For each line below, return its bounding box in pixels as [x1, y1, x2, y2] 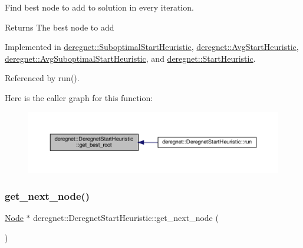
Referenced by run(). [5, 72, 80, 84]
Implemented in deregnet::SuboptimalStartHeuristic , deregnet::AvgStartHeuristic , [5, 41, 299, 53]
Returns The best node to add [5, 21, 114, 33]
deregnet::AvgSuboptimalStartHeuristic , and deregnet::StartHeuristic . [5, 52, 256, 64]
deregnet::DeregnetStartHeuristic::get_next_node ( [33, 212, 219, 224]
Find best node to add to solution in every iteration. [5, 1, 194, 13]
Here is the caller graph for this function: [5, 91, 153, 103]
